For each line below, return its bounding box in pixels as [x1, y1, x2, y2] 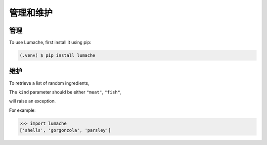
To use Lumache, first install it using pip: [9, 40, 91, 46]
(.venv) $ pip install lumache [19, 52, 96, 58]
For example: [9, 107, 36, 113]
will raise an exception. [9, 98, 56, 104]
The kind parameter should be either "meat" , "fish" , [9, 89, 122, 95]
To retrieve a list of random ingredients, [9, 80, 89, 86]
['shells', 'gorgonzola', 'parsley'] [19, 128, 111, 133]
